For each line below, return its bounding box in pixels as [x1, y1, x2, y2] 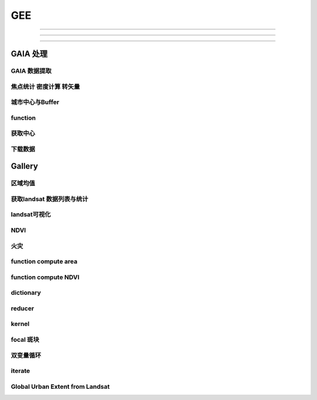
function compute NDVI [11, 273, 79, 281]
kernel [11, 320, 30, 328]
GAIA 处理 [11, 49, 48, 59]
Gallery [11, 162, 38, 172]
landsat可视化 [11, 210, 51, 219]
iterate [11, 367, 31, 375]
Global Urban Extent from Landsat [11, 382, 110, 391]
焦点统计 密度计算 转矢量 [11, 82, 80, 90]
